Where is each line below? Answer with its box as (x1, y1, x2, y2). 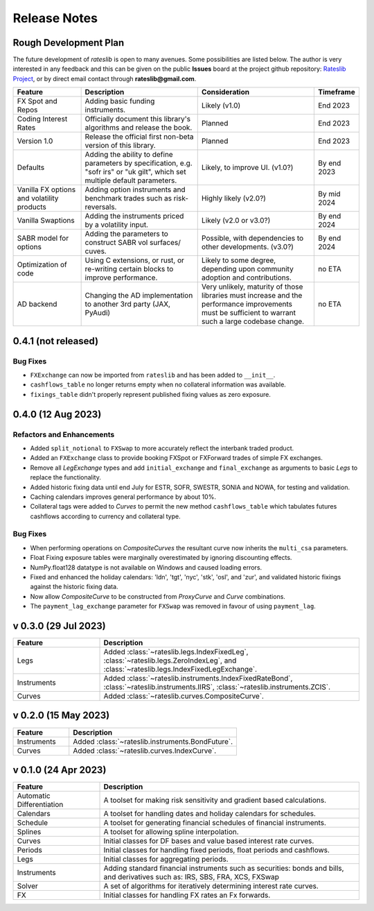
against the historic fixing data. (30, 583, 118, 591)
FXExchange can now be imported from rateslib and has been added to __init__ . (30, 371, 276, 379)
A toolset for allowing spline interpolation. (103, 827, 239, 837)
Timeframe (318, 87, 356, 97)
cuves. (84, 246, 107, 256)
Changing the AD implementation (84, 291, 193, 300)
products (17, 202, 46, 212)
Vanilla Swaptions (17, 216, 75, 225)
